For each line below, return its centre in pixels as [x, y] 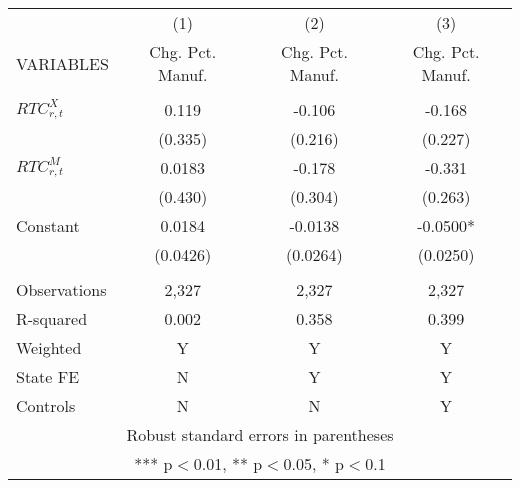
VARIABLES [62, 63]
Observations [61, 289]
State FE [48, 376]
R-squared [52, 318]
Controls [46, 405]
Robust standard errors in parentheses [260, 434]
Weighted [49, 347]
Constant [48, 225]
